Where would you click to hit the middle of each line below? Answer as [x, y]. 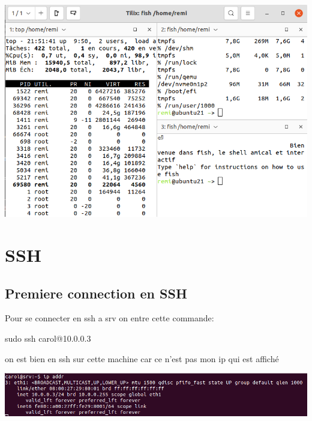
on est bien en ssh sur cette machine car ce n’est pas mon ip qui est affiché [142, 358]
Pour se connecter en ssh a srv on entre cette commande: [109, 318]
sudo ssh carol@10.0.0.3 [48, 338]
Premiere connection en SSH [96, 293]
